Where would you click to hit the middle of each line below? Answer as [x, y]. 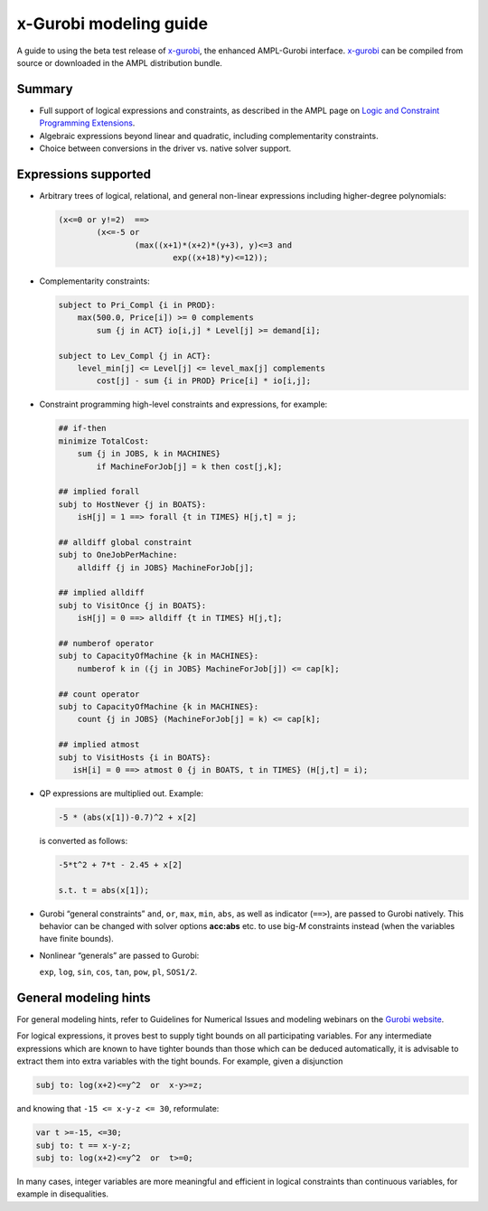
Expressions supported [84, 174]
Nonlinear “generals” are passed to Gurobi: [119, 955]
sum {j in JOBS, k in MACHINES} [149, 454]
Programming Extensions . [87, 123]
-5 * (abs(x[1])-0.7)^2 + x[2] [128, 817]
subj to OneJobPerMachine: [118, 555]
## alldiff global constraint [125, 542]
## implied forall [99, 492]
